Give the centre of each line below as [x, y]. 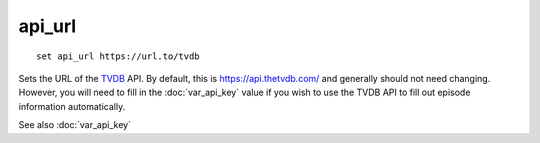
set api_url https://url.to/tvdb [118, 56]
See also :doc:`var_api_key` [75, 125]
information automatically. [72, 106]
